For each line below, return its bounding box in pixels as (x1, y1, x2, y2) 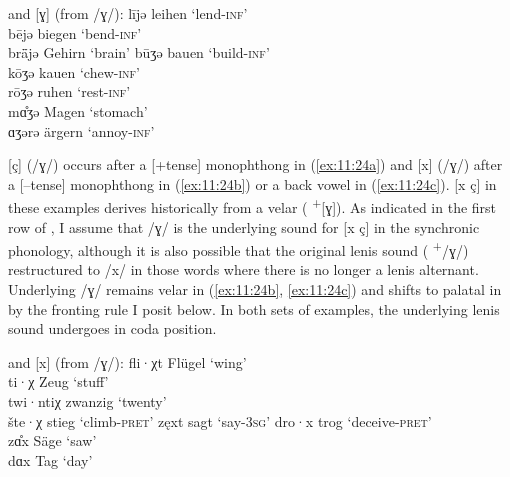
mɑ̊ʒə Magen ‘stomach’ (8, 100, 148, 121)
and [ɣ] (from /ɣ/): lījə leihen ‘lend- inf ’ (8, 3, 248, 23)
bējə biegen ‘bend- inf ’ (8, 22, 142, 43)
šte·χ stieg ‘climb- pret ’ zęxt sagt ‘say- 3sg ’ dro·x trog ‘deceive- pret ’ (8, 410, 432, 431)
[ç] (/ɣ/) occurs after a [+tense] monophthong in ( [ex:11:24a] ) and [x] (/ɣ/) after (8, 154, 503, 175)
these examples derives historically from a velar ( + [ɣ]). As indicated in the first (8, 194, 497, 217)
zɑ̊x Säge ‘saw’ (8, 430, 97, 451)
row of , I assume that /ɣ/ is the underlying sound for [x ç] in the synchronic (8, 216, 480, 237)
